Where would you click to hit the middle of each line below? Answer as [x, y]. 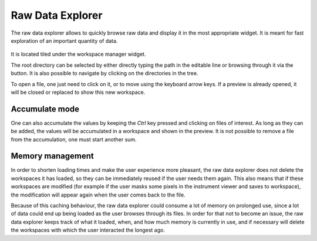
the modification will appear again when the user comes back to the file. [98, 195]
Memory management [52, 156]
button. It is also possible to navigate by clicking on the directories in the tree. [104, 73]
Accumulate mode [45, 109]
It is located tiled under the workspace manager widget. [78, 54]
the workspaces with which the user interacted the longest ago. [88, 230]
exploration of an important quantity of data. [64, 40]
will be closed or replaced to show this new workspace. [78, 92]
